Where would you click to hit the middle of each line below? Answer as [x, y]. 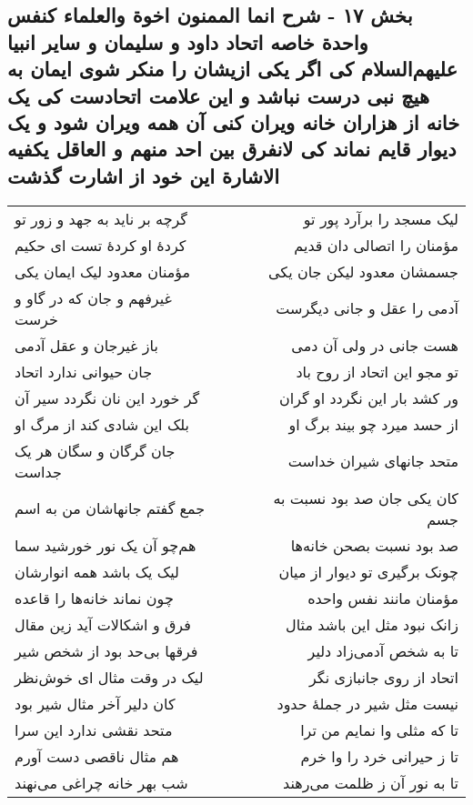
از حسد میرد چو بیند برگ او [373, 424]
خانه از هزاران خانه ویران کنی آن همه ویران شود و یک [234, 121]
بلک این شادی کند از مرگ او [102, 424]
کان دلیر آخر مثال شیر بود [95, 703]
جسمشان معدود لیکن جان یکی [363, 271]
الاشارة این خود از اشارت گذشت [143, 175]
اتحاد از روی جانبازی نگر [384, 677]
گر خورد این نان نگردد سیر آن [107, 397]
